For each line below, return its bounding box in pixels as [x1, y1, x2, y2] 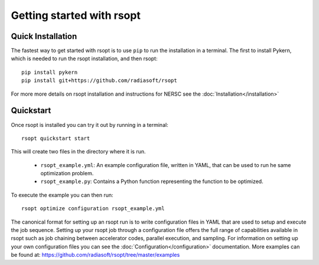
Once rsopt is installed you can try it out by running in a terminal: [11, 121, 168, 128]
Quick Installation [11, 31, 77, 41]
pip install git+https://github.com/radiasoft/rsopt [21, 77, 177, 84]
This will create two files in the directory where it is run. [11, 148, 146, 155]
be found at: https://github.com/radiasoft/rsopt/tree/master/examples [11, 251, 180, 259]
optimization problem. [40, 170, 94, 177]
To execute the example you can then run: [11, 191, 113, 198]
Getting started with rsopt [11, 9, 141, 22]
